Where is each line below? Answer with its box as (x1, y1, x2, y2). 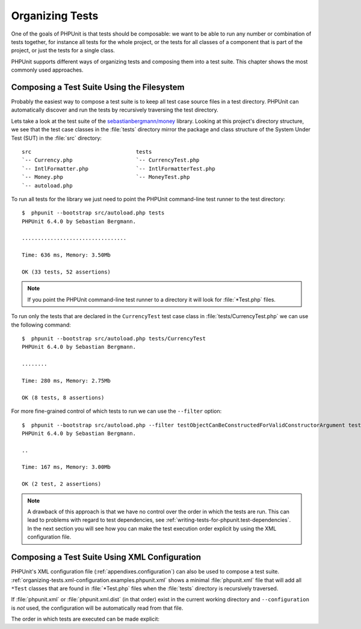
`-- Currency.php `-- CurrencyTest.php (22, 157, 200, 164)
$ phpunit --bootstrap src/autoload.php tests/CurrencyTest (22, 335, 206, 342)
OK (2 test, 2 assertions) (22, 481, 102, 487)
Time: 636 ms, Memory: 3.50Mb (22, 252, 111, 258)
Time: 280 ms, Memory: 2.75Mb (22, 377, 111, 384)
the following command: (11, 321, 72, 328)
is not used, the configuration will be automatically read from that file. (11, 604, 184, 612)
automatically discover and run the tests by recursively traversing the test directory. (11, 106, 219, 114)
